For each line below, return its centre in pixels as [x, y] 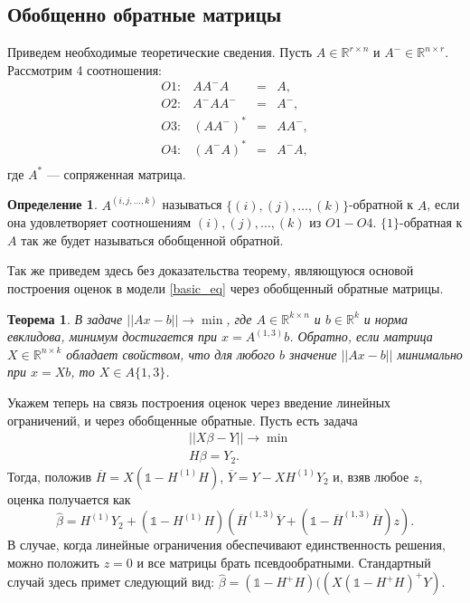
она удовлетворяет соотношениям [99, 222]
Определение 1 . [52, 204]
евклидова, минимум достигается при [112, 336]
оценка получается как [69, 498]
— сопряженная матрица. [116, 173]
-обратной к [381, 204]
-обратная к [431, 222]
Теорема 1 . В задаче [65, 318]
